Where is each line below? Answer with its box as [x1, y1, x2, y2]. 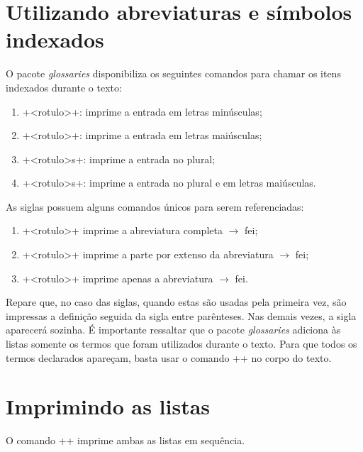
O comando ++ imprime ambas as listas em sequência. [6, 433, 245, 448]
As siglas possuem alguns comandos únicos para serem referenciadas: [6, 199, 304, 214]
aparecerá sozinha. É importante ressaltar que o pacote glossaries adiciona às [6, 322, 341, 337]
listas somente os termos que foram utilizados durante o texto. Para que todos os [6, 336, 357, 351]
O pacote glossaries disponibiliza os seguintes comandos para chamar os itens [6, 66, 341, 81]
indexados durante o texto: [6, 79, 122, 94]
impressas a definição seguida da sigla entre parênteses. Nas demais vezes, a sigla [6, 308, 357, 323]
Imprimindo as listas [6, 392, 211, 421]
